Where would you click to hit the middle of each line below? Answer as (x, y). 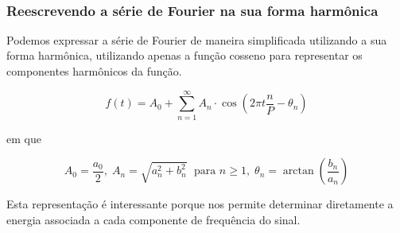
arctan (298, 171)
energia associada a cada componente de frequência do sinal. (153, 219)
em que (24, 138)
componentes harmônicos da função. (94, 71)
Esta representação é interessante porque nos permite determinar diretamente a (200, 204)
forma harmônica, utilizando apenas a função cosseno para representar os (184, 55)
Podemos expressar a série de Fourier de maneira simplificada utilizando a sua (197, 39)
